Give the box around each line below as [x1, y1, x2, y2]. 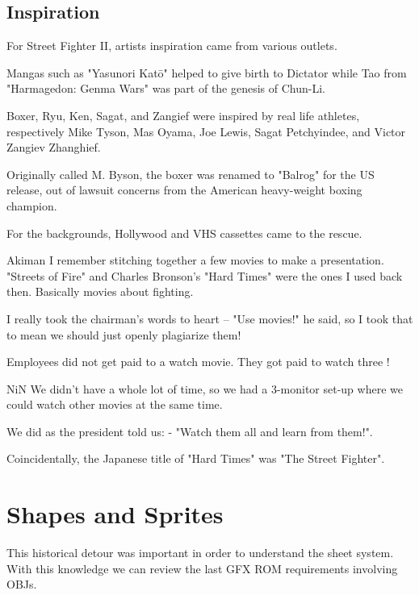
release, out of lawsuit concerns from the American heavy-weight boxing [6, 181, 362, 198]
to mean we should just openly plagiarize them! [6, 326, 241, 343]
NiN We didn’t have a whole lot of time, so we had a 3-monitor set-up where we [6, 380, 403, 397]
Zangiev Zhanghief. [6, 139, 101, 156]
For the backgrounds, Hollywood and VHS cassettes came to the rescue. [6, 224, 362, 241]
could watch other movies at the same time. [6, 396, 223, 413]
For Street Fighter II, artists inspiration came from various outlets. [6, 37, 337, 54]
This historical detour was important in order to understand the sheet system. [6, 544, 394, 561]
